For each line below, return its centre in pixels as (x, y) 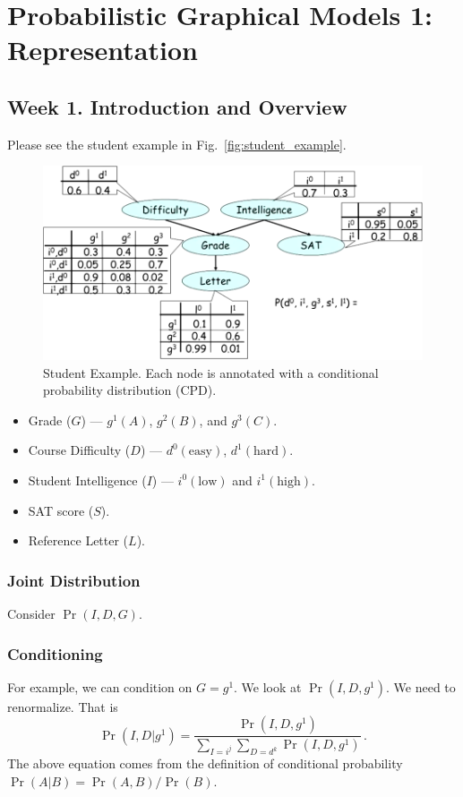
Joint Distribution (74, 580)
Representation (103, 50)
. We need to (421, 686)
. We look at (268, 686)
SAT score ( (61, 510)
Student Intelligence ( (87, 480)
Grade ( (50, 420)
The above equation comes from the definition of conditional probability (205, 763)
